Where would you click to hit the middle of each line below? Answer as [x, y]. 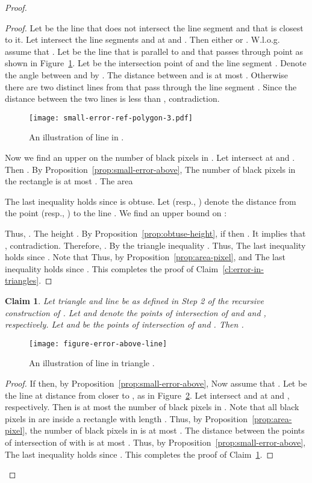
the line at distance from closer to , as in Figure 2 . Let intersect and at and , [147, 395]
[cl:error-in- [243, 268]
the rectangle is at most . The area [69, 181]
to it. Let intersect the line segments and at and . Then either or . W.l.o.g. [142, 39]
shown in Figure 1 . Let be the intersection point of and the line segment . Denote [156, 63]
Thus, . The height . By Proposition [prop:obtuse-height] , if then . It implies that [155, 233]
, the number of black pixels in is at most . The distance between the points [165, 430]
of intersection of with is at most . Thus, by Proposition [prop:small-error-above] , [155, 442]
